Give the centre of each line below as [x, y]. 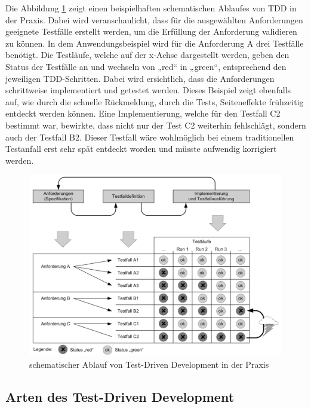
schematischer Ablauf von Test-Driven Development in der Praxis [149, 364]
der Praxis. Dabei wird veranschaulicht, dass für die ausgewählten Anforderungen [154, 19]
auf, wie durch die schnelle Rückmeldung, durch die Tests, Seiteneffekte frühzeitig [155, 101]
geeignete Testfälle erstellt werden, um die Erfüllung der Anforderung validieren [151, 31]
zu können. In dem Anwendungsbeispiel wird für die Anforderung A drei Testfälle [155, 43]
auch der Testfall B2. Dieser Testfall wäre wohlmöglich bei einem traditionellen [150, 137]
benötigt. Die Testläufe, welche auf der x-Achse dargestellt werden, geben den [147, 55]
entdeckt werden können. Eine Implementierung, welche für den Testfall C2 [143, 113]
